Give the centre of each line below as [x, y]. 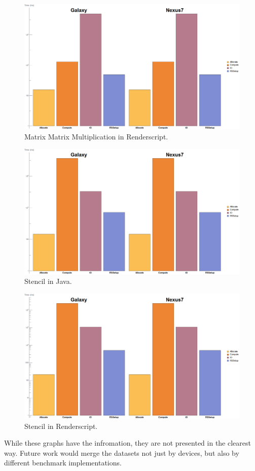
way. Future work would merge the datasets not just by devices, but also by [122, 452]
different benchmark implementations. [63, 463]
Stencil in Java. [48, 281]
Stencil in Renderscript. [61, 426]
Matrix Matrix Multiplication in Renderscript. [96, 136]
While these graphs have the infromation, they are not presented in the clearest [128, 443]
